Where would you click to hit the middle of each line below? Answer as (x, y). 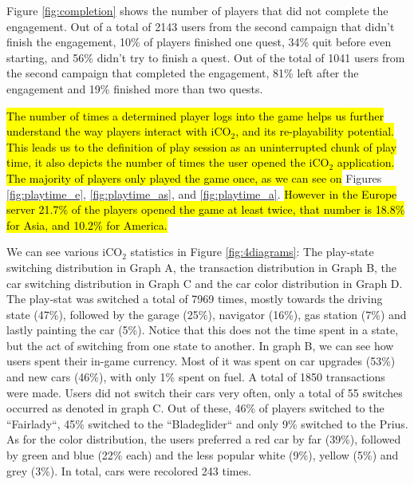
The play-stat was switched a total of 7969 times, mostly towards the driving (195, 299)
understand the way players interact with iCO (119, 131)
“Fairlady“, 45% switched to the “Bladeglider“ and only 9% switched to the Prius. (207, 423)
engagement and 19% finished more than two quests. (135, 88)
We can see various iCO (65, 252)
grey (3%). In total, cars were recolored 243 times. (129, 470)
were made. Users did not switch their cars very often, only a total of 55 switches (205, 392)
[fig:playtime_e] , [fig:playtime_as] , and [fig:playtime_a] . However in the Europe (202, 193)
